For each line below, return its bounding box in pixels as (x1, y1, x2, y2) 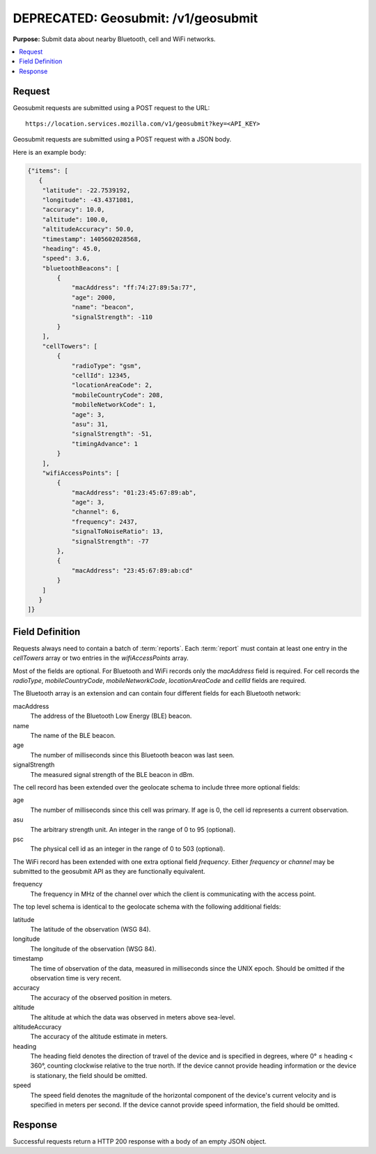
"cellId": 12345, (71, 371, 131, 379)
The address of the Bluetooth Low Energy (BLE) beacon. (30, 711, 192, 721)
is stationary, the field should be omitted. (30, 1071, 148, 1079)
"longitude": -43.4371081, (42, 196, 135, 203)
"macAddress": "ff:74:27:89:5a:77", (71, 284, 197, 292)
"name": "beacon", (71, 303, 135, 311)
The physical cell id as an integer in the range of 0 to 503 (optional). (30, 845, 226, 853)
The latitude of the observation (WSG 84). (30, 925, 151, 934)
